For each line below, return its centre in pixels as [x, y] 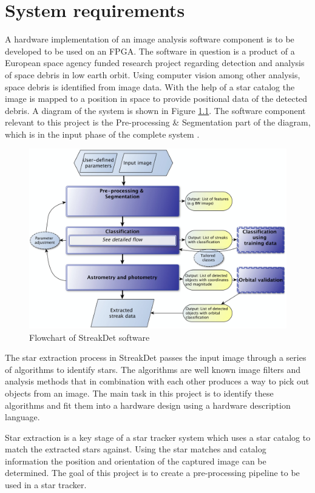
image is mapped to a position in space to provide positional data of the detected [156, 99]
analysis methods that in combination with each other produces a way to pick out [157, 381]
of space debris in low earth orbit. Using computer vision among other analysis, [153, 74]
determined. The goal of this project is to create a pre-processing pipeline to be [152, 473]
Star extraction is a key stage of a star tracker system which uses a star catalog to [158, 437]
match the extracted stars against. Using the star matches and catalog [136, 449]
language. [22, 417]
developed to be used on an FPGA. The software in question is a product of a [150, 51]
